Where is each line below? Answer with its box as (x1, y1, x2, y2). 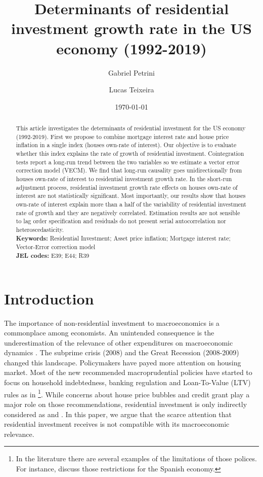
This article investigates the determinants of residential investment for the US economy (16, 124, 246, 132)
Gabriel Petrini (108, 67, 155, 78)
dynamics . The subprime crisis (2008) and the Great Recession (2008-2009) (4, 347, 239, 358)
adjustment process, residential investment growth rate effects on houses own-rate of (16, 183, 238, 191)
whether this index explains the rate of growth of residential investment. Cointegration (16, 149, 244, 158)
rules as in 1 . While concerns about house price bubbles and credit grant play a (4, 387, 250, 399)
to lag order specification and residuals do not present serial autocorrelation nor (16, 217, 226, 225)
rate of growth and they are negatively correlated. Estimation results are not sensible (16, 208, 240, 217)
